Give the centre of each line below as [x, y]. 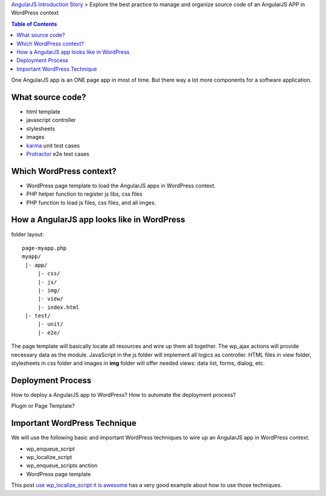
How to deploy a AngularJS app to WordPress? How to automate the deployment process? [123, 395]
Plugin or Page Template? [43, 406]
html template [43, 112]
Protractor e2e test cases [58, 153]
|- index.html [59, 307]
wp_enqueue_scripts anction [62, 466]
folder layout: [28, 234]
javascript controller [51, 120]
